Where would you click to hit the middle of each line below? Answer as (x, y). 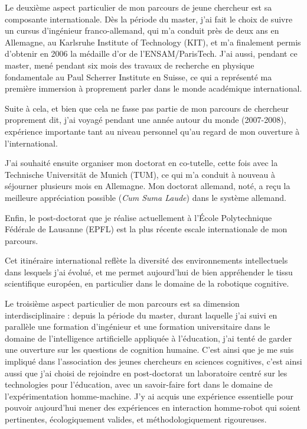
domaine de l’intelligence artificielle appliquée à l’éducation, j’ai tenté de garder (148, 338)
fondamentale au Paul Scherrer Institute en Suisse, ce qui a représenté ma (138, 77)
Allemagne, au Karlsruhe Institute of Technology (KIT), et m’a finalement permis (153, 42)
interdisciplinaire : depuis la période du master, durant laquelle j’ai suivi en (141, 315)
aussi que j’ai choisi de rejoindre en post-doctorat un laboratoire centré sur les (146, 373)
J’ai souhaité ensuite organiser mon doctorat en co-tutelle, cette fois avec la (141, 163)
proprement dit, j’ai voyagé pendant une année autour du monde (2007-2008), (146, 120)
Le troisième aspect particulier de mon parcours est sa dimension (122, 303)
